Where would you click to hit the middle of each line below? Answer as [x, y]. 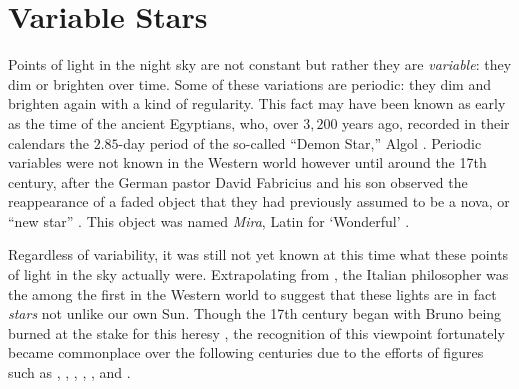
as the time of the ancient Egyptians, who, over [153, 122]
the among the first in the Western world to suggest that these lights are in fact [252, 293]
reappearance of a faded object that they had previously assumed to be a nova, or [259, 201]
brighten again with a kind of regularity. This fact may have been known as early [257, 103]
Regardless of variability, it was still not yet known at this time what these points [258, 254]
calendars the [49, 142]
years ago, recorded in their [426, 122]
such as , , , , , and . [69, 372]
